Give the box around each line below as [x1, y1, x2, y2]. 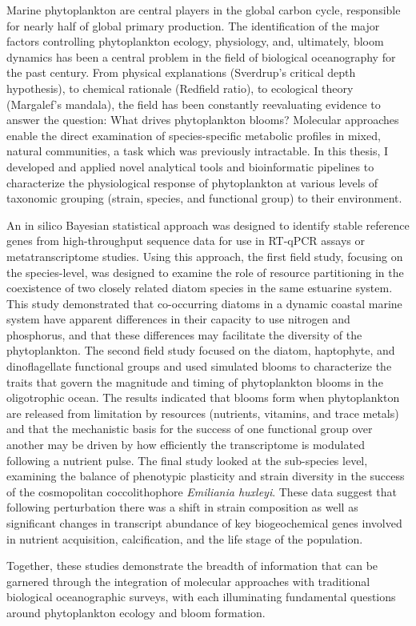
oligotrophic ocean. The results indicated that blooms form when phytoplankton [6, 389, 400, 406]
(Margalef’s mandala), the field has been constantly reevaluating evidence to [6, 95, 381, 112]
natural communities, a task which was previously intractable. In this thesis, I [6, 142, 389, 159]
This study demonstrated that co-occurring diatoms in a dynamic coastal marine [6, 295, 402, 311]
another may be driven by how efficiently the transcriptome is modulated [6, 436, 365, 453]
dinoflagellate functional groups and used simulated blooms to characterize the [6, 358, 392, 375]
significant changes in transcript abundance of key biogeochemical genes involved [6, 515, 402, 531]
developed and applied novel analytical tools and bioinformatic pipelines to [6, 158, 374, 175]
